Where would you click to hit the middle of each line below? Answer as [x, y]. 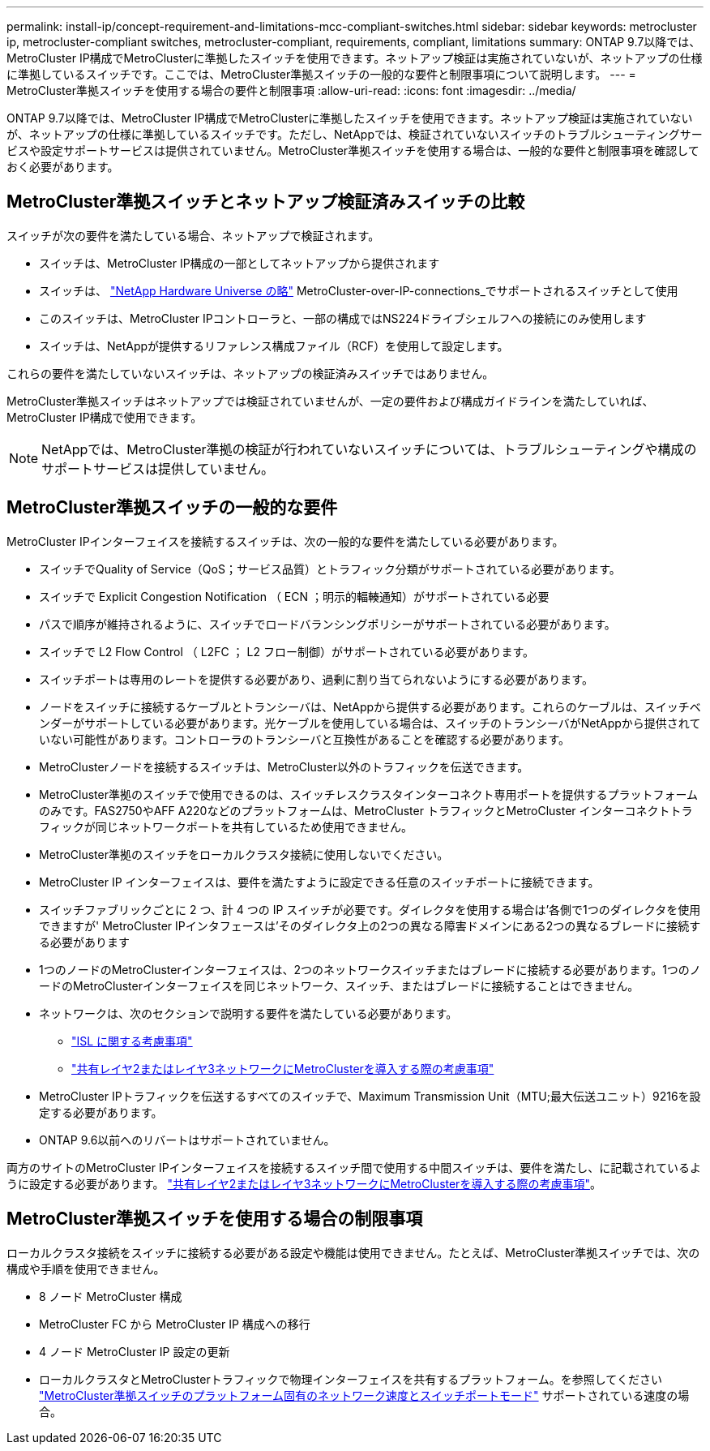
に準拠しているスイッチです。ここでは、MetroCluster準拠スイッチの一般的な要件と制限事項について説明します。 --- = [321, 74]
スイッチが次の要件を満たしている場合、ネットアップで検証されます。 [193, 235]
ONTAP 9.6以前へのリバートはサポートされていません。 [187, 1140]
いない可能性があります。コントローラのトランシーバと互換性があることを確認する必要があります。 [305, 739]
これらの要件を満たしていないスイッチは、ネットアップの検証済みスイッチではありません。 [250, 373]
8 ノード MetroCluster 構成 [111, 1296]
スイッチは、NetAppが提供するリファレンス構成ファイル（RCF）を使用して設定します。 [274, 346]
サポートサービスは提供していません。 [158, 468]
